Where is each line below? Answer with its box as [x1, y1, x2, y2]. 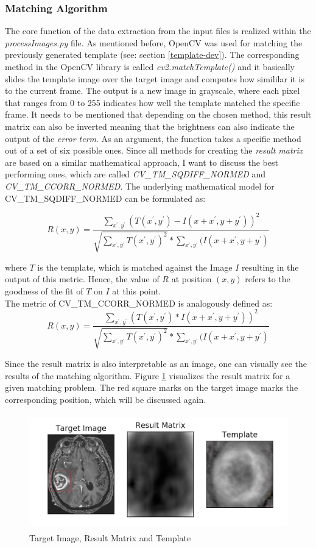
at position [171, 272, 212, 285]
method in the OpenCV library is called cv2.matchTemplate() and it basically [5, 60, 295, 73]
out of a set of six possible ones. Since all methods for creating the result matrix [5, 144, 303, 157]
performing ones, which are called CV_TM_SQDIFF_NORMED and [5, 168, 266, 180]
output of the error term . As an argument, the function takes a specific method [5, 132, 301, 144]
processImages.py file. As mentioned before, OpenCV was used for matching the [5, 36, 303, 49]
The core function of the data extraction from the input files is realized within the [5, 24, 311, 37]
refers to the [245, 272, 290, 285]
